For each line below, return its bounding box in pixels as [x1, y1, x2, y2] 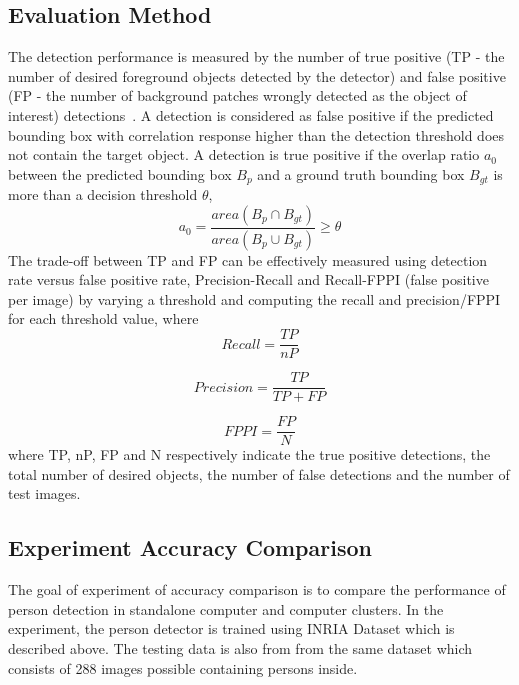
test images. [8, 483, 81, 504]
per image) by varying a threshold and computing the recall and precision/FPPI [8, 288, 501, 309]
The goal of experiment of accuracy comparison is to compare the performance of [8, 579, 506, 600]
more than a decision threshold [8, 184, 198, 205]
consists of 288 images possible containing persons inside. [8, 657, 358, 678]
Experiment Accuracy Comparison [8, 532, 372, 563]
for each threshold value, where [8, 308, 199, 329]
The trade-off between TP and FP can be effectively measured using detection [8, 249, 488, 270]
